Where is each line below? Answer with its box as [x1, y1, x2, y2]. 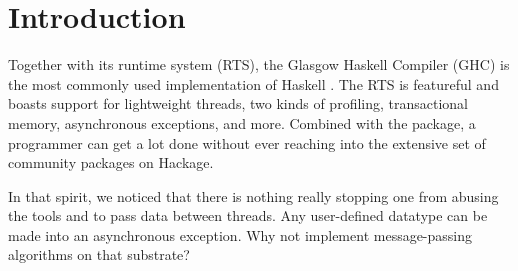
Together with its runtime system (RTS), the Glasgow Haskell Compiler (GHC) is [8, 54, 510, 75]
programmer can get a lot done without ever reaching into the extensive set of [8, 132, 486, 153]
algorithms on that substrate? [8, 244, 190, 265]
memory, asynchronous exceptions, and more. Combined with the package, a [8, 112, 476, 133]
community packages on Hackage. [8, 152, 214, 173]
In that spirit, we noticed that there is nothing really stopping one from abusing [8, 185, 499, 206]
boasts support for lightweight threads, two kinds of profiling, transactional [8, 93, 468, 114]
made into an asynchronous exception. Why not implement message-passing [8, 224, 473, 245]
